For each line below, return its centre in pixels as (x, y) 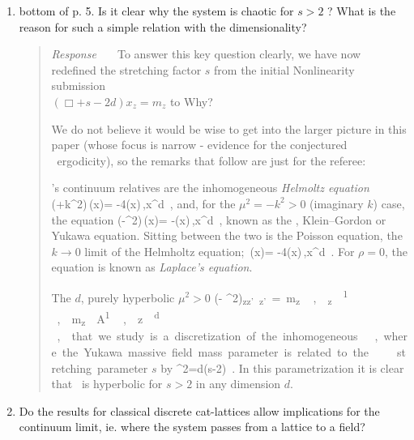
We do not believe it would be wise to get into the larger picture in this (229, 128)
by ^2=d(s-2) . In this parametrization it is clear (282, 367)
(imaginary (337, 203)
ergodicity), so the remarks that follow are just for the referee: (211, 160)
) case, (389, 203)
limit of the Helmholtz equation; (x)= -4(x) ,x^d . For (220, 251)
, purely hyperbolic (128, 297)
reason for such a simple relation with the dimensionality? (163, 26)
